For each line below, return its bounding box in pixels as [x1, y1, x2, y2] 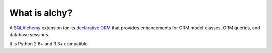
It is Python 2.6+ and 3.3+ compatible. [9, 41, 89, 47]
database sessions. [9, 31, 50, 37]
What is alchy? [9, 7, 73, 18]
